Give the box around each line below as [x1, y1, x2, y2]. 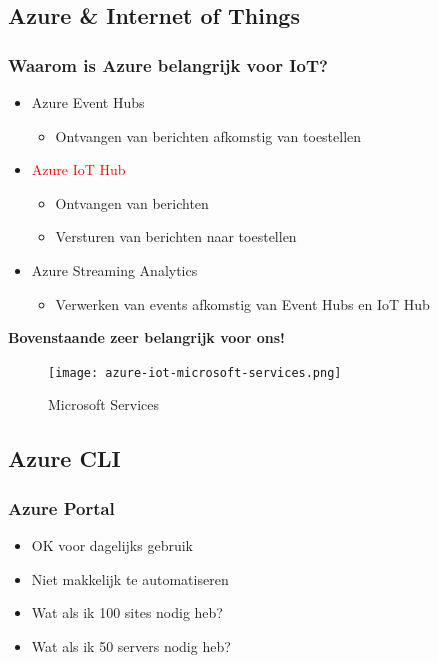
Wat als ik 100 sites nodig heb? [31, 602, 223, 623]
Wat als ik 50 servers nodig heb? [31, 635, 231, 656]
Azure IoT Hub [31, 159, 126, 180]
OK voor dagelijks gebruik [31, 535, 193, 555]
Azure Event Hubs [31, 92, 145, 112]
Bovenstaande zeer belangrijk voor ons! [8, 327, 286, 348]
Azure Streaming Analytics [31, 259, 198, 280]
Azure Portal [8, 495, 115, 520]
